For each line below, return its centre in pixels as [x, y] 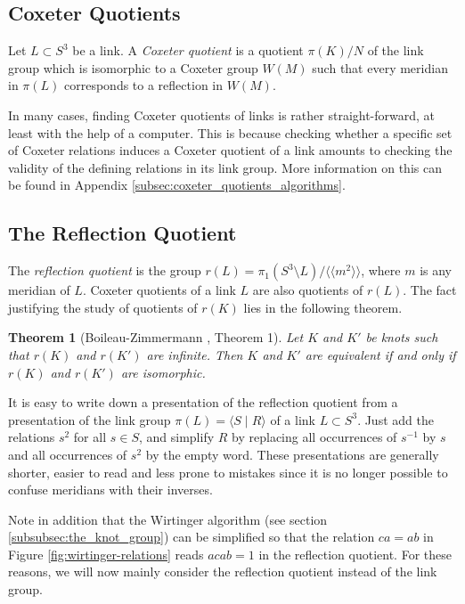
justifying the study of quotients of [103, 307]
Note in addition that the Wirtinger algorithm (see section [168, 519]
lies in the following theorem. [323, 307]
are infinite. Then [195, 354]
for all [90, 437]
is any [436, 270]
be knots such [402, 337]
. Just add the [396, 419]
